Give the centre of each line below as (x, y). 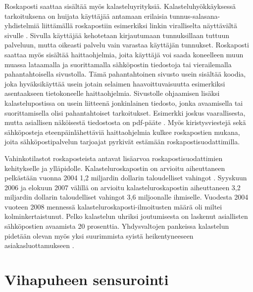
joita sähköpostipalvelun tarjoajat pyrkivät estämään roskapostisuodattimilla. (122, 142)
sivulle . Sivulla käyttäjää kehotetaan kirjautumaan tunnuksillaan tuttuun (117, 35)
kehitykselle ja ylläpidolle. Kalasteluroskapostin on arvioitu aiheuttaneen (115, 168)
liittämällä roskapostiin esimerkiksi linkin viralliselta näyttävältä (140, 25)
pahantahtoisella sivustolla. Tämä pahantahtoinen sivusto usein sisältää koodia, (125, 74)
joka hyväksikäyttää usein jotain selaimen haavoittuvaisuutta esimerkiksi (115, 83)
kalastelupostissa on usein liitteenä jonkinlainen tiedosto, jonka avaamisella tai (124, 103)
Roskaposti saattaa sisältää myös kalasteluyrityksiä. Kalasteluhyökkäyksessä (120, 6)
